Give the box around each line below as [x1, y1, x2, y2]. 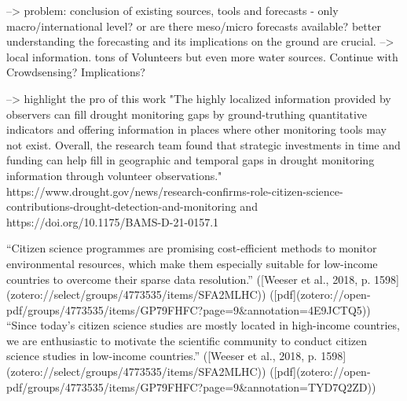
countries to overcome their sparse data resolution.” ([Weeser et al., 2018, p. [6, 270, 371, 287]
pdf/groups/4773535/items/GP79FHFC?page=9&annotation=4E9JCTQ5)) [6, 301, 371, 318]
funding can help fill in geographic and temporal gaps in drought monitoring [6, 152, 375, 168]
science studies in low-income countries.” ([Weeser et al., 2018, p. [6, 348, 317, 364]
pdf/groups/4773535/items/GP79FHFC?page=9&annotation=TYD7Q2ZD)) [6, 378, 376, 395]
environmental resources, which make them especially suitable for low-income [6, 255, 378, 271]
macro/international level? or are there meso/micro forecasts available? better [6, 17, 381, 34]
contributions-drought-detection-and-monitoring [6, 198, 236, 215]
